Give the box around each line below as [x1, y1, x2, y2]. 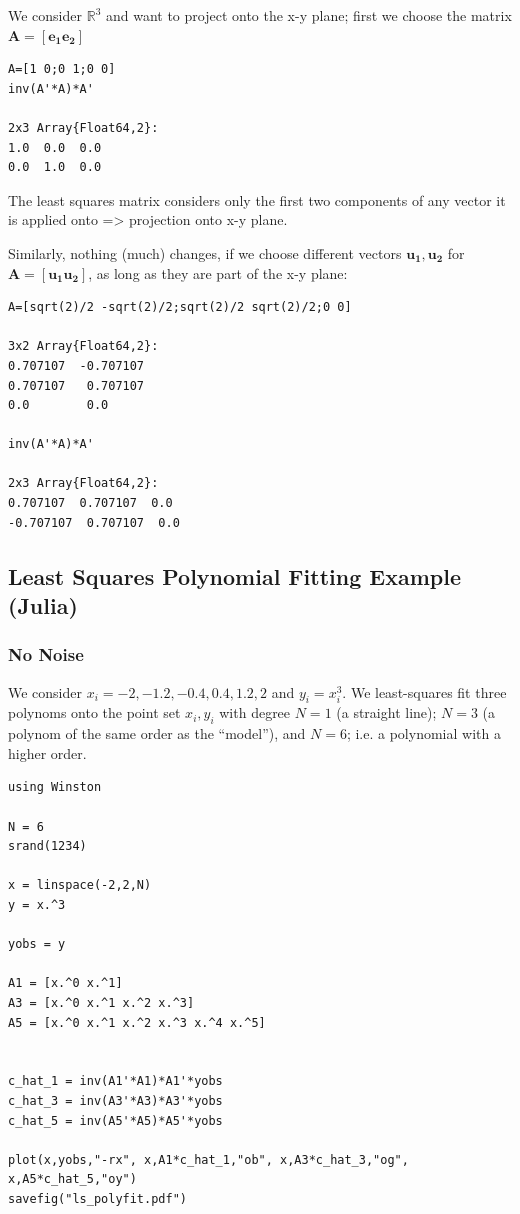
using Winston [8, 780, 102, 795]
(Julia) [8, 590, 78, 621]
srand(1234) [8, 839, 87, 854]
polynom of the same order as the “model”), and [8, 723, 306, 744]
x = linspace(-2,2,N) [8, 878, 152, 893]
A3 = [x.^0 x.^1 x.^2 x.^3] [8, 995, 195, 1010]
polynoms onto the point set [8, 702, 181, 723]
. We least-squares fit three [342, 681, 507, 702]
